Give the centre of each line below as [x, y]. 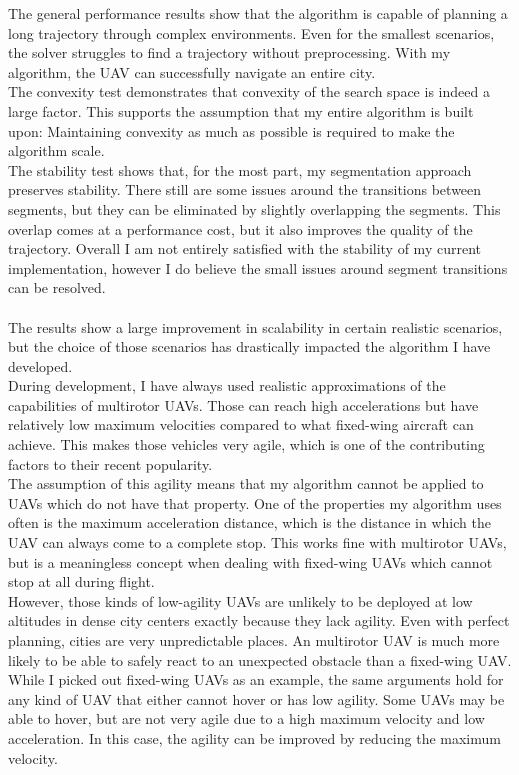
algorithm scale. [56, 150]
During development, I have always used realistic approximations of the [227, 385]
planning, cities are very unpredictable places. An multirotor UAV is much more [254, 640]
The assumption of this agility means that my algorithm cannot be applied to [246, 483]
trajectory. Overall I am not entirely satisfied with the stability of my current [244, 248]
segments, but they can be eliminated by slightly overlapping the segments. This [254, 208]
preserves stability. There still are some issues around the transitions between [245, 189]
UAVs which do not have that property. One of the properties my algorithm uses [255, 502]
